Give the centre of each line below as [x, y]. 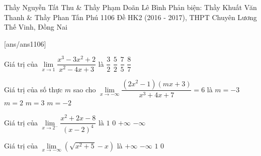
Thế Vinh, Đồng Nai [36, 27]
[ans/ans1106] [25, 43]
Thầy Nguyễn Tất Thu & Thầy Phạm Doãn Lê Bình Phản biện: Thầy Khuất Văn [130, 7]
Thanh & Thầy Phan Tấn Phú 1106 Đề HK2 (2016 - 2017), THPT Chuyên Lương [130, 17]
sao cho [84, 89]
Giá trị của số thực [33, 89]
